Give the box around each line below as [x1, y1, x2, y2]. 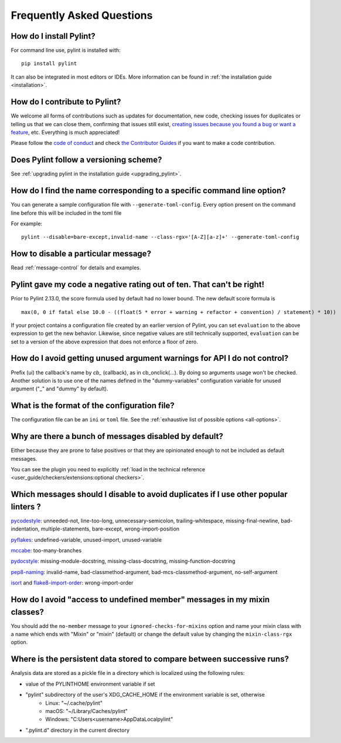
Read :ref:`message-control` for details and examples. [11, 264, 141, 271]
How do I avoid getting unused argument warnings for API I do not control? [11, 353, 289, 363]
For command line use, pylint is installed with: [11, 47, 121, 54]
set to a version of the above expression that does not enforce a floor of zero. [11, 338, 199, 345]
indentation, [11, 525, 40, 532]
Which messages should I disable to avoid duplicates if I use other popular [11, 489, 288, 499]
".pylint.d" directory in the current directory [25, 727, 130, 734]
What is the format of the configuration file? [11, 401, 175, 411]
